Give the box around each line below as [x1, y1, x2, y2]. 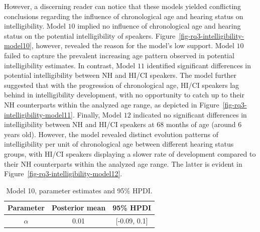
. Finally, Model [72, 109, 121, 120]
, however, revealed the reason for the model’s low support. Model [31, 40, 234, 51]
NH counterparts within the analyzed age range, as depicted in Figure [4, 99, 219, 109]
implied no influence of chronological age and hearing [77, 21, 241, 31]
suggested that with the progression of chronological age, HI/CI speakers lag [4, 79, 239, 90]
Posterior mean [51, 202, 106, 213]
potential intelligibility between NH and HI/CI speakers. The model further [4, 70, 237, 80]
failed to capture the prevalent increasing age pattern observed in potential [4, 50, 234, 60]
